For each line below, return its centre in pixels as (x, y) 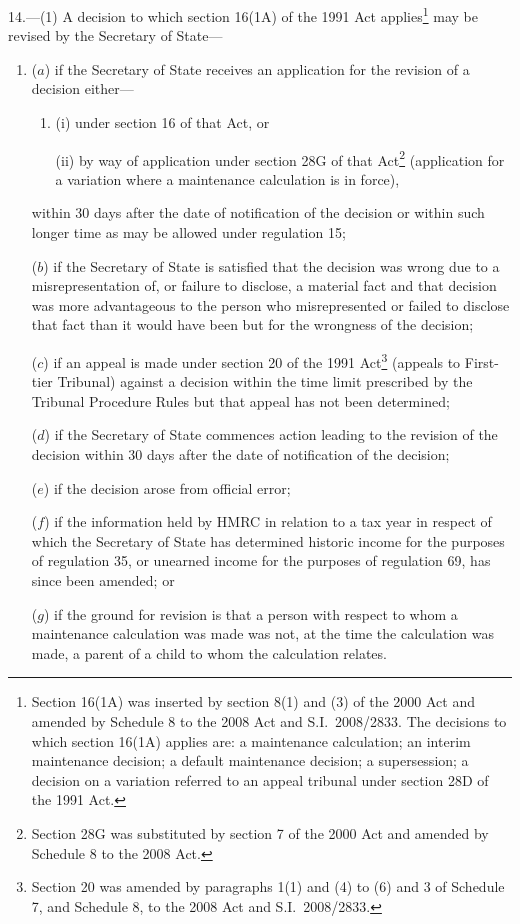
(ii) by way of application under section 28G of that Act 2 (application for (280, 158)
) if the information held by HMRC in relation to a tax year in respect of (268, 521)
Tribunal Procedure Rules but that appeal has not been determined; (240, 400)
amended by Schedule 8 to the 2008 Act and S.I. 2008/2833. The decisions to (269, 721)
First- (481, 361)
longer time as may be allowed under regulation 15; (188, 232)
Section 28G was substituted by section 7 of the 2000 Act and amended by (260, 832)
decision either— (82, 88)
